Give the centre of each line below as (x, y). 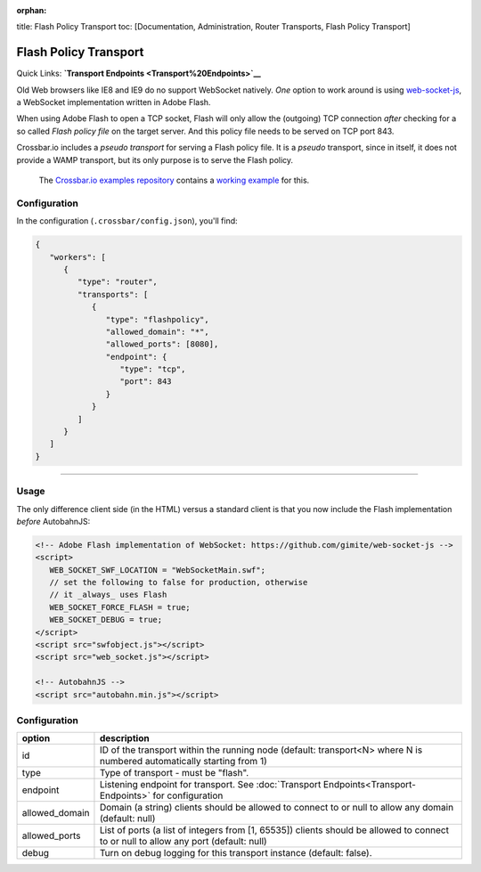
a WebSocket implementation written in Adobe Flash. (114, 102)
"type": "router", (117, 282)
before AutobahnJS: (53, 521)
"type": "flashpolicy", (157, 319)
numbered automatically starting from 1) (183, 762)
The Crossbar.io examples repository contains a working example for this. (174, 180)
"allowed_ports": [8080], (162, 344)
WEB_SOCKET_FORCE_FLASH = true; (120, 607)
